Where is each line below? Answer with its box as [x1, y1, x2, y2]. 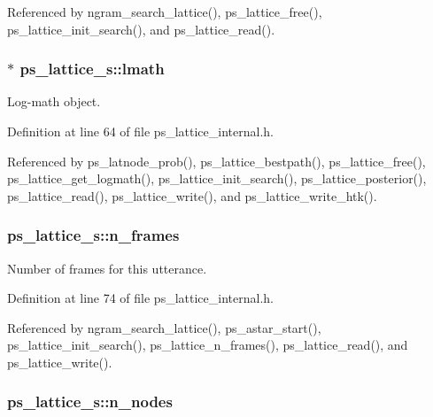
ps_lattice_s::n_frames [7, 224, 180, 246]
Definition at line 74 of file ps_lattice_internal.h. [7, 289, 274, 307]
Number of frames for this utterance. [7, 259, 207, 277]
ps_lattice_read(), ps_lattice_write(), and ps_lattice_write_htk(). [7, 186, 377, 205]
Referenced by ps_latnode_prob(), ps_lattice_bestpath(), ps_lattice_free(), [7, 151, 426, 170]
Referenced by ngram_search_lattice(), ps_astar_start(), [7, 318, 321, 336]
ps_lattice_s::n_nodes [7, 390, 173, 413]
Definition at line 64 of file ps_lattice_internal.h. [7, 122, 274, 140]
